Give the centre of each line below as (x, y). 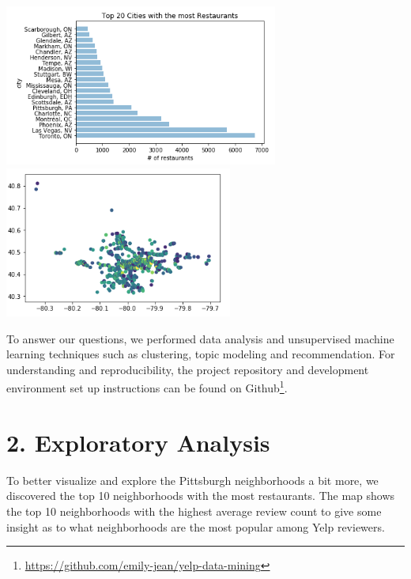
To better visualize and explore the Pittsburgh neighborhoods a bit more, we (192, 480)
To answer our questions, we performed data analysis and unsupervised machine (200, 338)
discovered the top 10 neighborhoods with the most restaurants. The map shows (201, 496)
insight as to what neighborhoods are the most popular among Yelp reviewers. (196, 526)
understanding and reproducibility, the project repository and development (188, 369)
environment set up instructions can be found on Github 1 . (147, 387)
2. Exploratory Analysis (138, 442)
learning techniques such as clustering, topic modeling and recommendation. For (201, 354)
